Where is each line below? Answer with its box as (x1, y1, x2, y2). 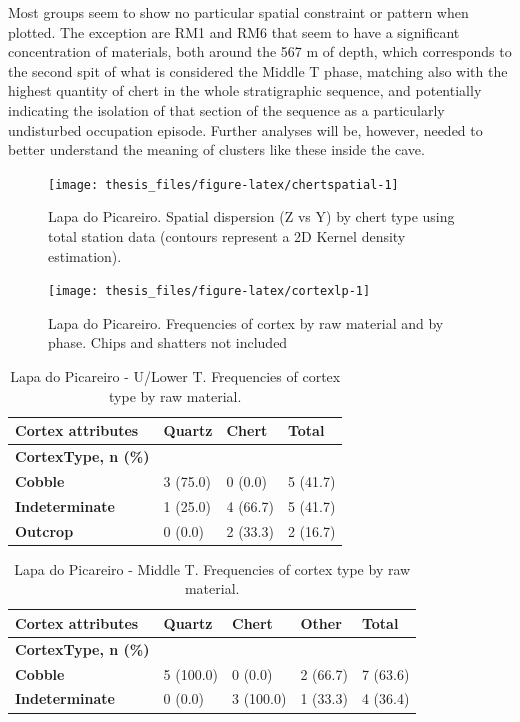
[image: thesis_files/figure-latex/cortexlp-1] (48, 284, 371, 299)
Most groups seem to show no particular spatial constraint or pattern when (8, 2, 469, 22)
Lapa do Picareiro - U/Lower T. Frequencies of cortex (10, 366, 341, 387)
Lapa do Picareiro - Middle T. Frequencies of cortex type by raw (14, 558, 411, 579)
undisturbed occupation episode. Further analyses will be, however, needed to (8, 119, 483, 140)
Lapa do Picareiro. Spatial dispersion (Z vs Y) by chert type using (48, 206, 455, 227)
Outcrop (15, 520, 74, 541)
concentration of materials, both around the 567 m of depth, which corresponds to (8, 41, 512, 62)
